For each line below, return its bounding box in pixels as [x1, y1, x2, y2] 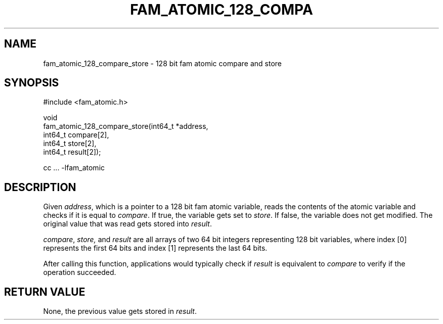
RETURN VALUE [4, 285, 85, 298]
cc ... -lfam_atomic [43, 163, 105, 172]
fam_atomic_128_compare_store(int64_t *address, [43, 122, 208, 131]
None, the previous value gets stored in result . [43, 307, 197, 316]
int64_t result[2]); [43, 148, 101, 157]
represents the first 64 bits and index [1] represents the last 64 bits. [43, 244, 268, 253]
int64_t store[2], [43, 139, 97, 148]
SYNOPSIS [4, 76, 59, 89]
